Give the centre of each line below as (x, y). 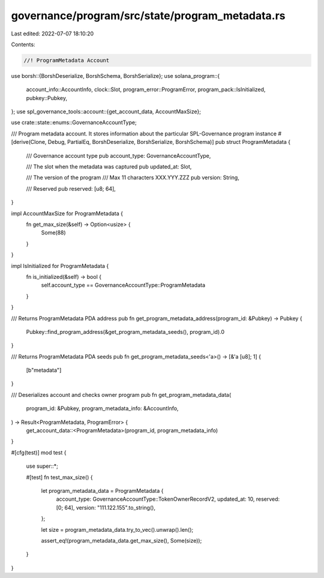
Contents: (23, 44)
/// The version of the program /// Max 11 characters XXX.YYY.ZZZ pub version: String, (133, 177)
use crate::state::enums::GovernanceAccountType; (74, 122)
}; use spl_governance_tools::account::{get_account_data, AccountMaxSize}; (106, 112)
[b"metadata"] (44, 370)
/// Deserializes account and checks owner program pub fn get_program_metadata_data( (121, 395)
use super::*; (42, 466)
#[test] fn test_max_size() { (59, 477)
